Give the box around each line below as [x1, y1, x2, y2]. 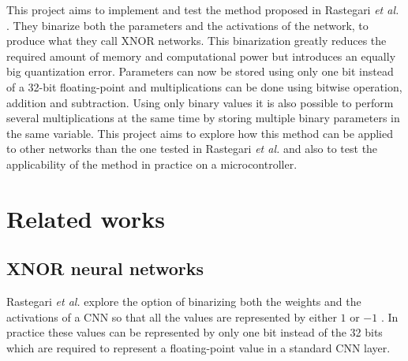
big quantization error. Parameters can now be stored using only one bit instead [6, 63, 394, 80]
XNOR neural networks [6, 256, 204, 281]
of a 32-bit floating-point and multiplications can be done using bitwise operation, [6, 78, 402, 95]
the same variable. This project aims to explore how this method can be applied [6, 125, 394, 141]
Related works [6, 202, 165, 234]
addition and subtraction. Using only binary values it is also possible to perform [6, 94, 394, 110]
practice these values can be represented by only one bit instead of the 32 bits [6, 324, 383, 341]
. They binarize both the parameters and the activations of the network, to [6, 17, 369, 33]
